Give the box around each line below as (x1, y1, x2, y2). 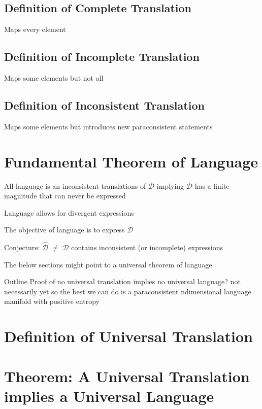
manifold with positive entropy (4, 296, 100, 306)
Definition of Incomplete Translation (4, 49, 200, 64)
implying (156, 180, 184, 191)
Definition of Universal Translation (4, 326, 253, 347)
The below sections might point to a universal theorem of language (4, 259, 212, 269)
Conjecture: (4, 242, 40, 253)
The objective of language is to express (4, 224, 125, 235)
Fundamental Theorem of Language (4, 151, 258, 172)
